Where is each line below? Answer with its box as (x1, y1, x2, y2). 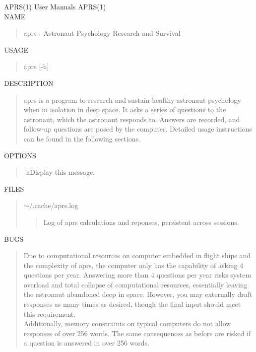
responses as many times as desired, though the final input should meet (23, 299, 241, 309)
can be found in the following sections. (23, 133, 140, 143)
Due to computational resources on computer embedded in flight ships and (23, 250, 251, 261)
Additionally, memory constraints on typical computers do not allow (23, 318, 231, 329)
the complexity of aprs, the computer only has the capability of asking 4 (23, 260, 244, 270)
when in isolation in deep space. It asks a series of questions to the (23, 104, 226, 115)
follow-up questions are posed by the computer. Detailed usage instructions (23, 124, 252, 134)
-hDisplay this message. (23, 167, 95, 177)
